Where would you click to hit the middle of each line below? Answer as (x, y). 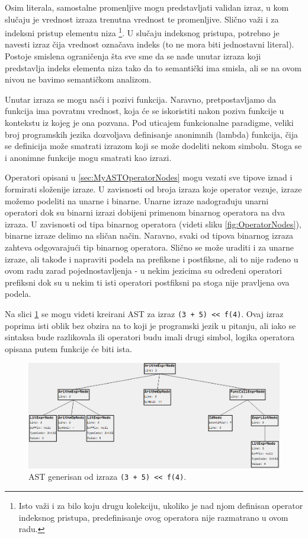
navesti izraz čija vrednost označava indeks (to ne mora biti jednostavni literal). (150, 44)
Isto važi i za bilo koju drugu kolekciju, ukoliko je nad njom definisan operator (161, 505)
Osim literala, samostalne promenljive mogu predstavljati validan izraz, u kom (147, 7)
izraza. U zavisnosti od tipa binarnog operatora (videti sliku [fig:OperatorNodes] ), (153, 224)
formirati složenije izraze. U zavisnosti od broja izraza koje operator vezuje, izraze (153, 189)
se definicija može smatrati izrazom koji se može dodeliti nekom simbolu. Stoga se (153, 146)
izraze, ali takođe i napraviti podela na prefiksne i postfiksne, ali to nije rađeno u (152, 259)
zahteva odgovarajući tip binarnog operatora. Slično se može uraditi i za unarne (150, 247)
